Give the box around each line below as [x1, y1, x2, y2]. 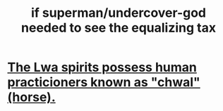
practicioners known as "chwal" [7, 74, 201, 91]
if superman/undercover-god [30, 5, 207, 21]
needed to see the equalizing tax [20, 20, 217, 36]
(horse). [7, 89, 56, 105]
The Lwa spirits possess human [7, 60, 198, 75]
